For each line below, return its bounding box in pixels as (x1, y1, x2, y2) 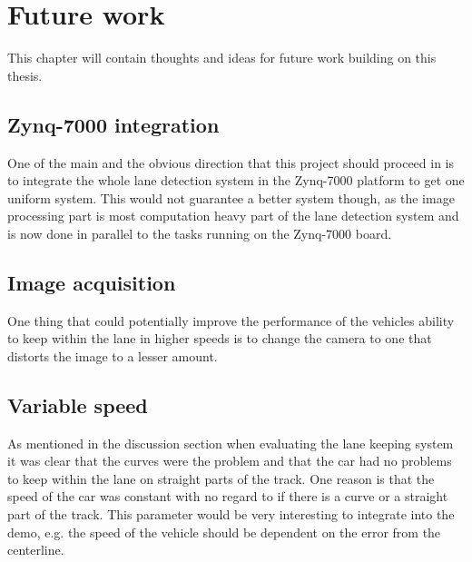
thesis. (7, 65, 43, 84)
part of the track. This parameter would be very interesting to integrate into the (7, 505, 455, 524)
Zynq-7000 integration (7, 110, 220, 138)
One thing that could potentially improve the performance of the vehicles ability (7, 311, 455, 330)
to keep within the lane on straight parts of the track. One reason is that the (7, 468, 435, 488)
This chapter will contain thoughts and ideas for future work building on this (7, 48, 437, 67)
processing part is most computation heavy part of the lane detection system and (7, 206, 459, 225)
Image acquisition (7, 268, 176, 296)
